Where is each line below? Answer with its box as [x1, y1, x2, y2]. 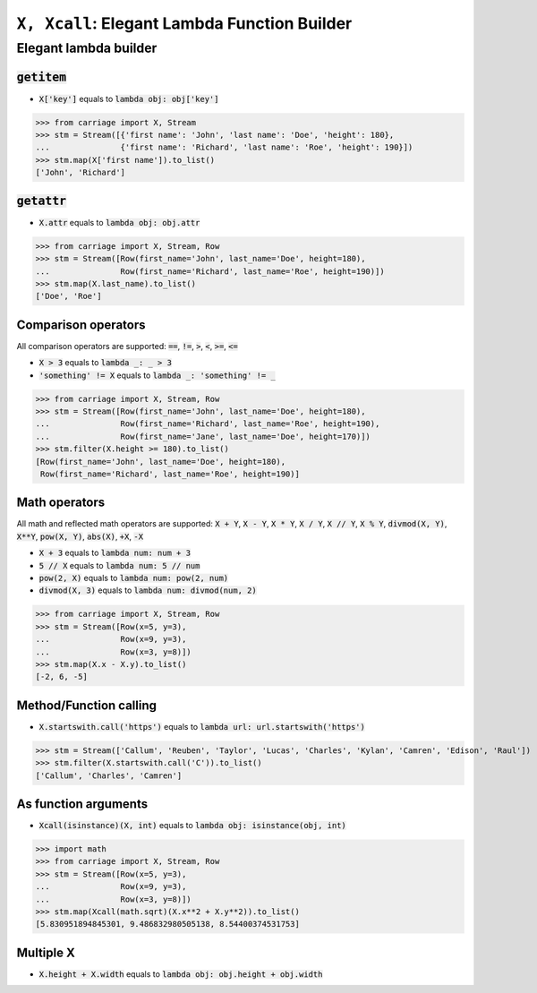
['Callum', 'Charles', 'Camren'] [35, 770, 183, 781]
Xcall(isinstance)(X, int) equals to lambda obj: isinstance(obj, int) [38, 820, 346, 831]
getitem [16, 70, 67, 84]
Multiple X [16, 945, 75, 960]
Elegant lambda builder [16, 40, 158, 56]
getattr [16, 193, 67, 208]
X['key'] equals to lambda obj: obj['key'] [38, 93, 219, 104]
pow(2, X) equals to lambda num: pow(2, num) [38, 572, 229, 583]
